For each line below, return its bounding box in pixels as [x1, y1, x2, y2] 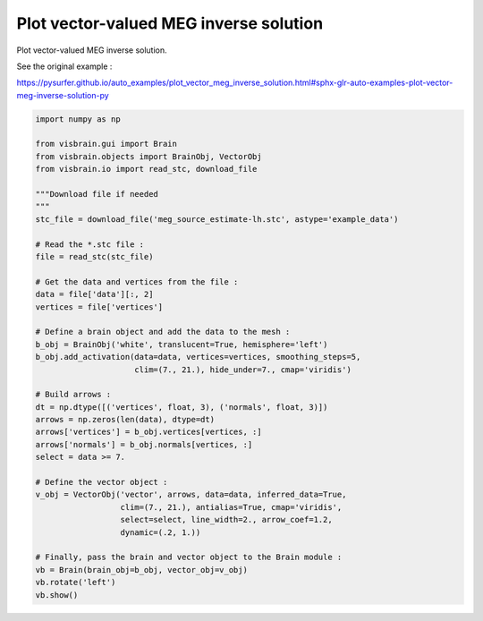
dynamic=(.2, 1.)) [120, 527, 201, 537]
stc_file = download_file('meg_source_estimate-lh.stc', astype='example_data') [35, 214, 399, 224]
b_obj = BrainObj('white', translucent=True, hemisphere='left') [35, 339, 328, 349]
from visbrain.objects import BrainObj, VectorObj [35, 151, 263, 161]
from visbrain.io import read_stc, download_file [35, 164, 258, 174]
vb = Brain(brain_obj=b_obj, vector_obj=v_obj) [35, 565, 248, 574]
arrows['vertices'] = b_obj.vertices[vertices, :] [35, 427, 263, 438]
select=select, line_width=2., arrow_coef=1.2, [120, 515, 333, 525]
